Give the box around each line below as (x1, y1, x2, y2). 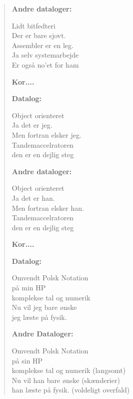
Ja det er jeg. (11, 120, 52, 130)
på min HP (11, 282, 46, 293)
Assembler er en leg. (11, 40, 73, 50)
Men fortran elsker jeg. (11, 129, 81, 140)
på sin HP (11, 355, 43, 365)
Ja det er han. (11, 192, 55, 203)
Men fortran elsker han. (11, 202, 84, 213)
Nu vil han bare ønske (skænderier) (11, 374, 120, 385)
